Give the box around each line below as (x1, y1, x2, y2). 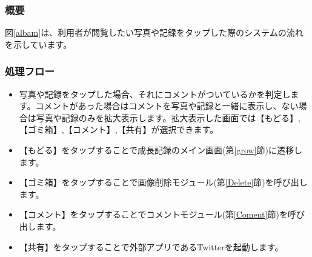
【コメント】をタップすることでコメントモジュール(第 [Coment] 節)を (19, 208, 288, 221)
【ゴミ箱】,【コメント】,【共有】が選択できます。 (19, 123, 219, 136)
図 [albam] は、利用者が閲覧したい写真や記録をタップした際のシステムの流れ (5, 26, 304, 39)
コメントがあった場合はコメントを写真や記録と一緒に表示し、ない (35, 99, 299, 112)
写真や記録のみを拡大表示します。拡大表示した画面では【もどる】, (36, 111, 301, 124)
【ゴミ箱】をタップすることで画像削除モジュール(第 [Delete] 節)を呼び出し (19, 176, 308, 189)
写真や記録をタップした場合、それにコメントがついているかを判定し (19, 87, 291, 100)
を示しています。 (5, 38, 72, 50)
